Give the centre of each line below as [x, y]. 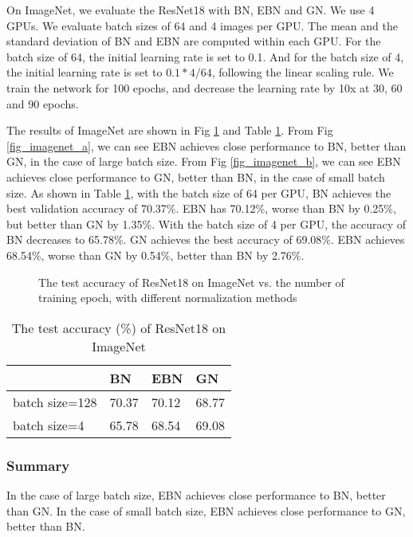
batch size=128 [55, 402]
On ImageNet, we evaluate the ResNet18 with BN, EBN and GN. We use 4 [191, 10]
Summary [38, 465]
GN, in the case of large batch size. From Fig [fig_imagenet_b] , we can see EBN [204, 161]
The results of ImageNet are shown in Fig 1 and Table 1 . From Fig [170, 130]
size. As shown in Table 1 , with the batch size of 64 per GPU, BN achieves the [199, 192]
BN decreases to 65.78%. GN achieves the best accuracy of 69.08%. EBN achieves [206, 239]
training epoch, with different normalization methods [168, 298]
